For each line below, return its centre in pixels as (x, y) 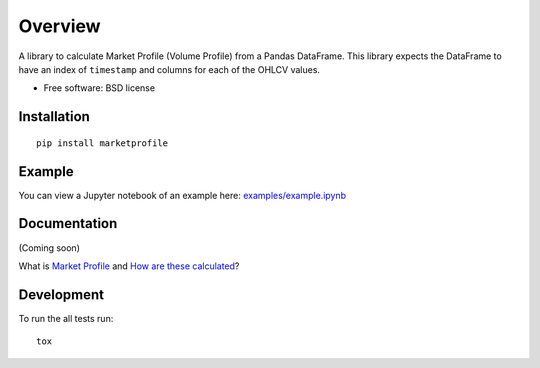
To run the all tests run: (66, 318)
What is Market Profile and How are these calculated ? (129, 266)
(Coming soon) (49, 247)
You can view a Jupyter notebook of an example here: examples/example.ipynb (182, 195)
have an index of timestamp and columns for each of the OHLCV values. (169, 69)
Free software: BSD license (99, 88)
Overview (59, 26)
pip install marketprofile (102, 143)
